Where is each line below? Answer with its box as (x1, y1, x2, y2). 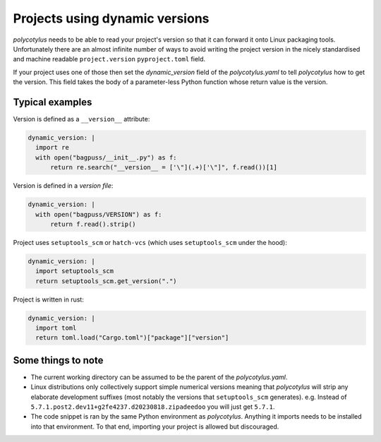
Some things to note (13, 354, 104, 366)
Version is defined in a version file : (13, 181, 114, 190)
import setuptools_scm (35, 267, 114, 275)
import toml (35, 324, 77, 332)
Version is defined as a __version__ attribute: (13, 115, 150, 124)
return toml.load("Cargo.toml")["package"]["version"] (35, 334, 229, 342)
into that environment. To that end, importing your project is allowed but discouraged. (30, 422, 279, 431)
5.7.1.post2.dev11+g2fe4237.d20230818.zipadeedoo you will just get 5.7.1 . (30, 402, 275, 411)
